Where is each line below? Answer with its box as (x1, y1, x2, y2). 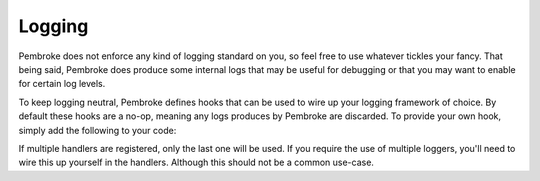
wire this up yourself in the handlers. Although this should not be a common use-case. (18, 156, 375, 169)
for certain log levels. (18, 78, 106, 90)
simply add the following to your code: (18, 124, 177, 136)
